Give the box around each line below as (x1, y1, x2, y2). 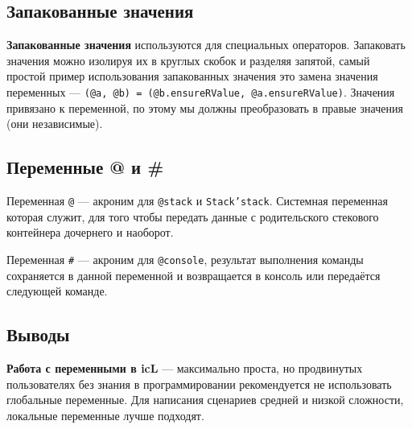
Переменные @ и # (6, 155, 164, 179)
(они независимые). (6, 115, 103, 132)
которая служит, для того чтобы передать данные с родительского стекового (6, 208, 379, 225)
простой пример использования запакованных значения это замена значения (6, 68, 378, 85)
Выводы (6, 322, 70, 347)
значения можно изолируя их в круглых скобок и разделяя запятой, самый (6, 52, 370, 68)
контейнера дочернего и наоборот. (6, 224, 174, 241)
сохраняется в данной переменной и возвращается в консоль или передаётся (6, 266, 381, 283)
